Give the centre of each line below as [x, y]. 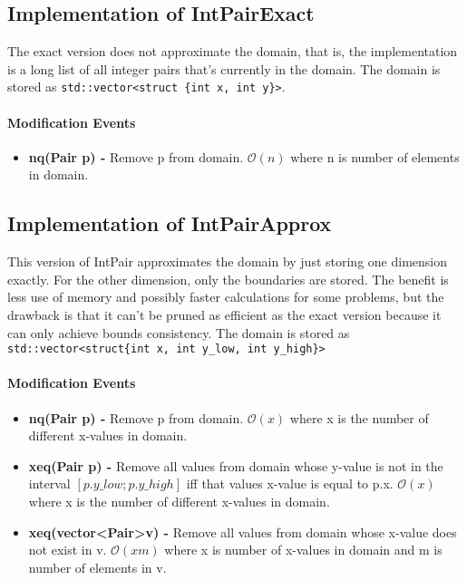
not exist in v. [68, 550]
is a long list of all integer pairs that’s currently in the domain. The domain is [224, 68]
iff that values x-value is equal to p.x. [290, 483]
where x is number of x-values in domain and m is [303, 550]
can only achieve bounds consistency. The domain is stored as [179, 332]
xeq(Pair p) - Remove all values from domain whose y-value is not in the [236, 465]
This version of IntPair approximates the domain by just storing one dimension [228, 261]
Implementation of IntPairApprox [170, 223]
